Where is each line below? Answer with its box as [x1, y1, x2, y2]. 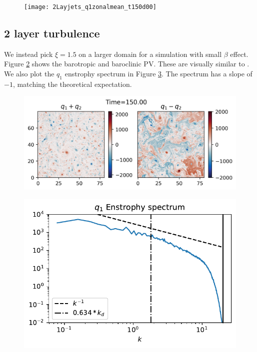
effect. [230, 48, 248, 59]
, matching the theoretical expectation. [12, 78, 132, 89]
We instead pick [4, 48, 53, 59]
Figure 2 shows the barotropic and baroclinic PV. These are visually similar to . [4, 58, 249, 69]
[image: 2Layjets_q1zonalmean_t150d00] [24, 3, 156, 10]
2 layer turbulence [4, 25, 100, 41]
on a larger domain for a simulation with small [78, 48, 222, 59]
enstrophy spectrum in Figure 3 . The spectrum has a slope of [64, 68, 252, 79]
